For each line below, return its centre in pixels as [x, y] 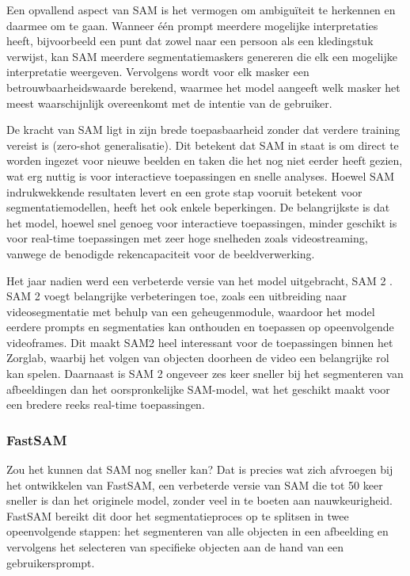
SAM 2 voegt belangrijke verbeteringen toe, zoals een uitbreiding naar [177, 296]
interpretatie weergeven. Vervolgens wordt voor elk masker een [158, 72]
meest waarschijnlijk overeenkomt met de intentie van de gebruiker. [169, 103]
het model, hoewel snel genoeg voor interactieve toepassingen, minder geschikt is [202, 222]
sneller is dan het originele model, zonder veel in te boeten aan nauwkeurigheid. [199, 500]
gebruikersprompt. [51, 562]
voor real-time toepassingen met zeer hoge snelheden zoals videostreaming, [187, 238]
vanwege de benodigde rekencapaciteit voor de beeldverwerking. [161, 253]
